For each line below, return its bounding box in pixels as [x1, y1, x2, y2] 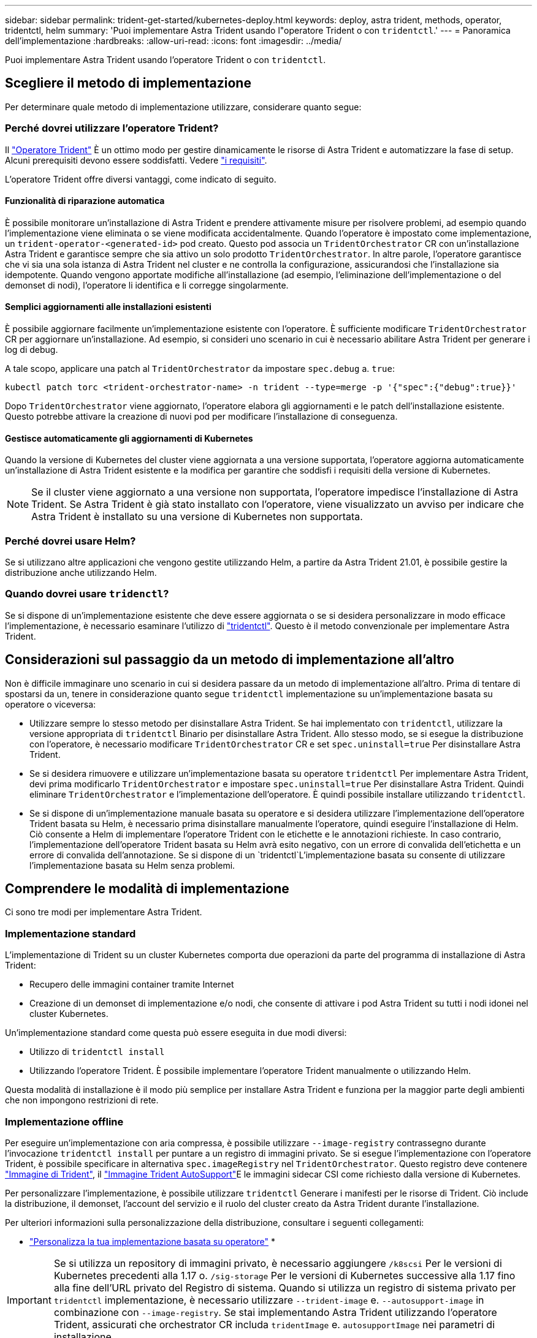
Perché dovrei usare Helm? [5, 534, 136, 547]
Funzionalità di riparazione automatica [5, 195, 165, 206]
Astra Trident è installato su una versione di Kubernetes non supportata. [31, 510, 363, 523]
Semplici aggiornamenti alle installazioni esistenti [5, 301, 211, 312]
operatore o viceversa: [5, 698, 96, 709]
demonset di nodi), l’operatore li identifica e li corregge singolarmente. [5, 279, 289, 290]
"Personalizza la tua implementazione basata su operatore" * [29, 1236, 275, 1247]
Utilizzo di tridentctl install [29, 1046, 165, 1057]
